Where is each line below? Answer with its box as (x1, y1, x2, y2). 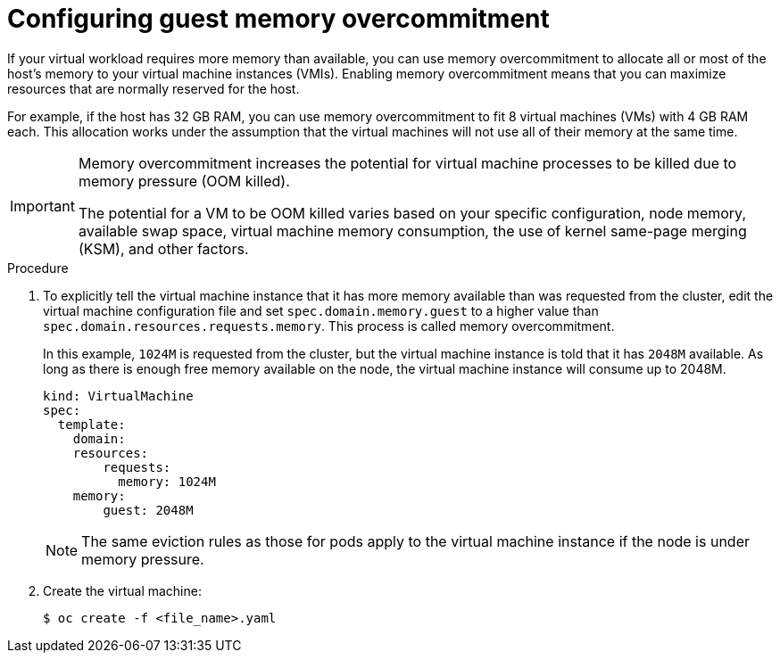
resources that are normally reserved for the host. (7, 80, 300, 96)
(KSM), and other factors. (78, 239, 249, 258)
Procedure (7, 260, 69, 276)
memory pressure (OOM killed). (78, 171, 290, 190)
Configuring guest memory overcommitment (7, 4, 550, 34)
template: (57, 417, 126, 432)
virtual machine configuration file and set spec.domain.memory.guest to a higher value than (43, 302, 599, 318)
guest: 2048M (103, 502, 194, 517)
